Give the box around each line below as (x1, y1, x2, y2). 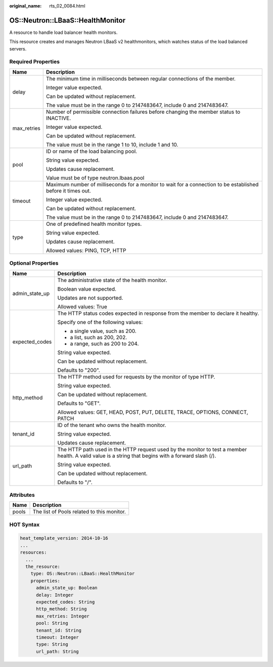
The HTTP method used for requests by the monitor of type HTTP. (57, 373, 215, 380)
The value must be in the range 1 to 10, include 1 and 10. (45, 141, 178, 148)
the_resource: (25, 564, 61, 569)
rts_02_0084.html (49, 3, 85, 9)
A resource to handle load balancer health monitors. (9, 29, 118, 35)
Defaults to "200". (57, 366, 101, 373)
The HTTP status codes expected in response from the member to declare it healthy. (57, 310, 259, 317)
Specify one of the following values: (57, 318, 143, 325)
